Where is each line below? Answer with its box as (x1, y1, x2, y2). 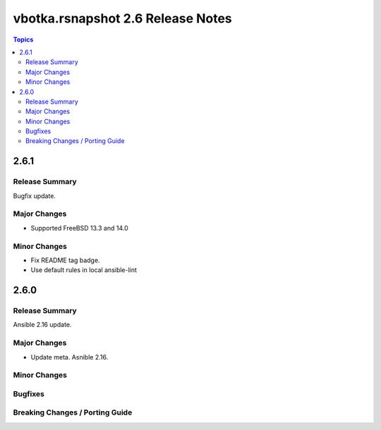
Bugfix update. (13, 191, 56, 200)
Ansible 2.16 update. (13, 321, 72, 329)
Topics (13, 35, 34, 44)
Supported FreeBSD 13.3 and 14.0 (30, 223, 128, 232)
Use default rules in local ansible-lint (30, 266, 138, 274)
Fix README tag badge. (30, 256, 100, 264)
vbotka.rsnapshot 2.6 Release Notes (13, 11, 232, 26)
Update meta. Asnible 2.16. (30, 352, 109, 361)
